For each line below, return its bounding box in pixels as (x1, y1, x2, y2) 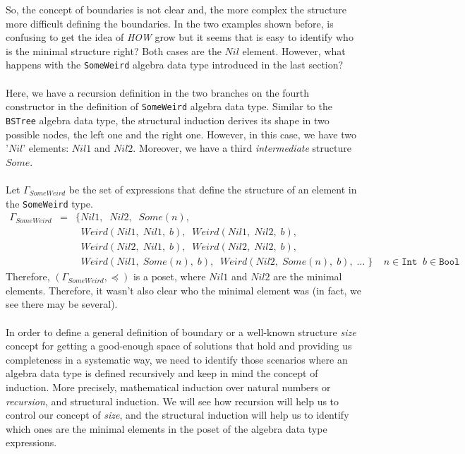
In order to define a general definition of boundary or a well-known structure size (6, 324, 356, 339)
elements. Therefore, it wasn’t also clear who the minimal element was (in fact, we (6, 282, 361, 297)
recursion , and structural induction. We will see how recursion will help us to (6, 393, 339, 408)
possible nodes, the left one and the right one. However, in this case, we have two (6, 126, 357, 141)
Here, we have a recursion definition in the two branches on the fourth (6, 85, 310, 100)
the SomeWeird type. (6, 196, 93, 210)
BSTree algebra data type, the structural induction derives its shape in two (6, 112, 330, 127)
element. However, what (242, 43, 346, 58)
